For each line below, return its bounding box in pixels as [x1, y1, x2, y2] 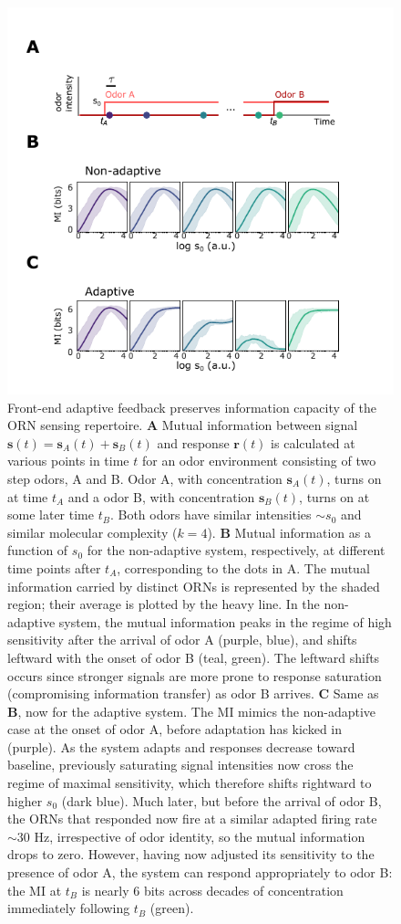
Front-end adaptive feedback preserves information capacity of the [7, 397, 376, 416]
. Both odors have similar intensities [109, 505, 312, 524]
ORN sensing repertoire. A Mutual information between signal [7, 415, 358, 435]
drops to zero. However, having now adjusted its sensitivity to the [7, 845, 375, 864]
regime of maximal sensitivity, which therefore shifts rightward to [7, 773, 372, 793]
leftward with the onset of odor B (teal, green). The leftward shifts [7, 647, 380, 667]
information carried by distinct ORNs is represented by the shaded [7, 576, 380, 595]
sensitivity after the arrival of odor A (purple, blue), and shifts [7, 630, 357, 649]
